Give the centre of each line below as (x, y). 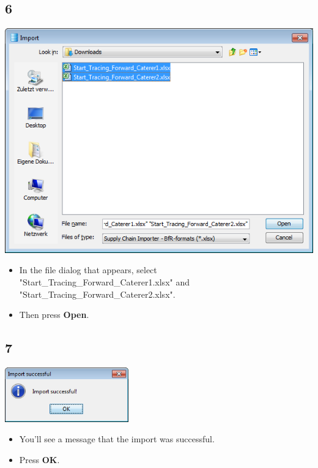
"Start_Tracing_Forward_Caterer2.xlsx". (97, 294)
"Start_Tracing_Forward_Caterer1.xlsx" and (104, 282)
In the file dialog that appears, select (88, 270)
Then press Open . (54, 315)
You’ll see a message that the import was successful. (117, 439)
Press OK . (39, 459)
